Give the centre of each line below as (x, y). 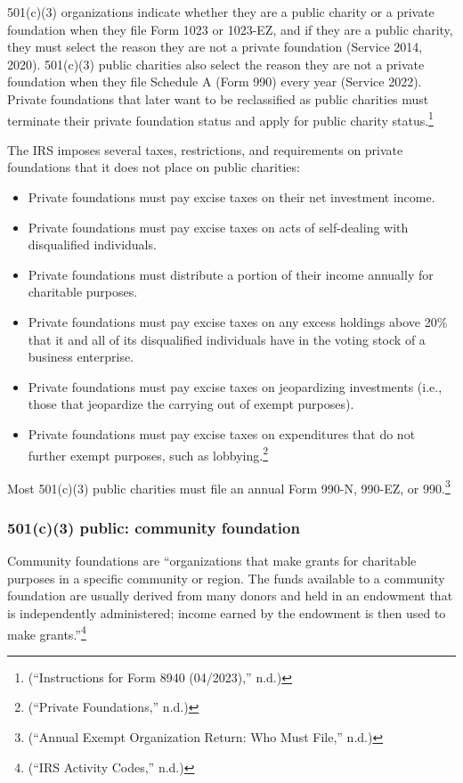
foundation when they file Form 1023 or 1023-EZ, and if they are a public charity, (230, 29)
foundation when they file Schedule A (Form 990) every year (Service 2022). (215, 82)
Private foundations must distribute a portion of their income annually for (231, 274)
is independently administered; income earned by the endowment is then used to (227, 613)
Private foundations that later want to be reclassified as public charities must (218, 98)
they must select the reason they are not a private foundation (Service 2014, (215, 47)
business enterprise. (81, 357)
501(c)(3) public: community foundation (154, 527)
